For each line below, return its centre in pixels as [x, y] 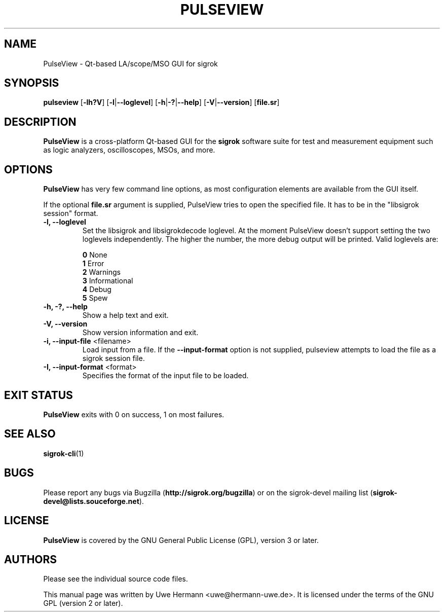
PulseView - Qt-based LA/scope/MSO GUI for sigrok [131, 63]
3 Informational [108, 281]
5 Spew [95, 298]
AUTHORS [31, 559]
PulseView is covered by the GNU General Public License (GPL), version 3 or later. [181, 540]
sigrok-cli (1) [64, 453]
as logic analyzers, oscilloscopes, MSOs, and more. [129, 150]
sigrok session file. [114, 358]
